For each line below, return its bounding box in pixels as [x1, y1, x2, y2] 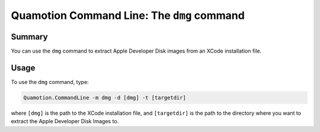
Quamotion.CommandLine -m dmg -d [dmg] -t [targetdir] [23, 94, 186, 101]
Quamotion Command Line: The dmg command [11, 9, 245, 22]
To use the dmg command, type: [11, 78, 89, 85]
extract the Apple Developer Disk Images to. [11, 118, 119, 125]
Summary [11, 31, 48, 41]
